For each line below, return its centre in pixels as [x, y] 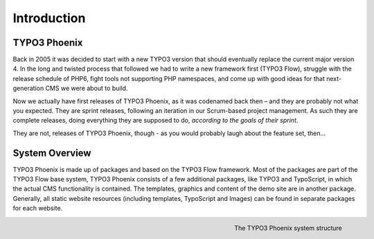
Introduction [49, 18]
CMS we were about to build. [87, 88]
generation [28, 88]
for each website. [38, 209]
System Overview [52, 153]
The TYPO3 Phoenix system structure [288, 228]
